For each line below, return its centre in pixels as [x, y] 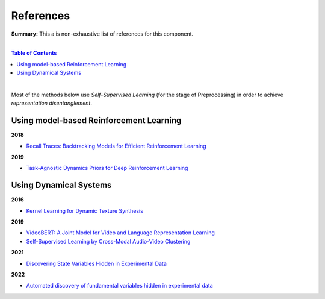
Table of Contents [34, 53]
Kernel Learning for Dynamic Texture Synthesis [85, 210]
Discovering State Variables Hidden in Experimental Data [96, 263]
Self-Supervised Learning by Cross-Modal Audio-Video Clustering [108, 241]
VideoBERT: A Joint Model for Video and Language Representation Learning [120, 233]
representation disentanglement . [52, 103]
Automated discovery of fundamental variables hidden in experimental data [119, 286]
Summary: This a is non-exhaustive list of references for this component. [102, 34]
